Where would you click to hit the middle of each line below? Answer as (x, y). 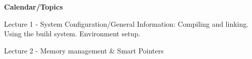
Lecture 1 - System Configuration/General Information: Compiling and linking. (127, 23)
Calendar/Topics (34, 7)
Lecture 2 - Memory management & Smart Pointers (84, 50)
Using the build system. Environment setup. (72, 34)
